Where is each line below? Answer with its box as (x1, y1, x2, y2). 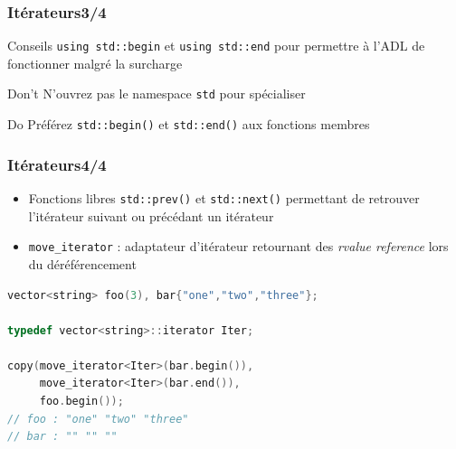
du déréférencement (28, 254, 137, 273)
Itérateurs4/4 (7, 153, 107, 175)
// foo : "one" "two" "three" (7, 412, 189, 426)
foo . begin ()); (39, 395, 124, 408)
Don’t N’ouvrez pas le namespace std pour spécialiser (7, 84, 306, 103)
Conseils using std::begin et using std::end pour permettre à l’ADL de (7, 36, 425, 55)
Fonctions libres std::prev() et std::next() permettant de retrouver (28, 189, 420, 207)
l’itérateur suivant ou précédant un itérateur (28, 206, 274, 225)
